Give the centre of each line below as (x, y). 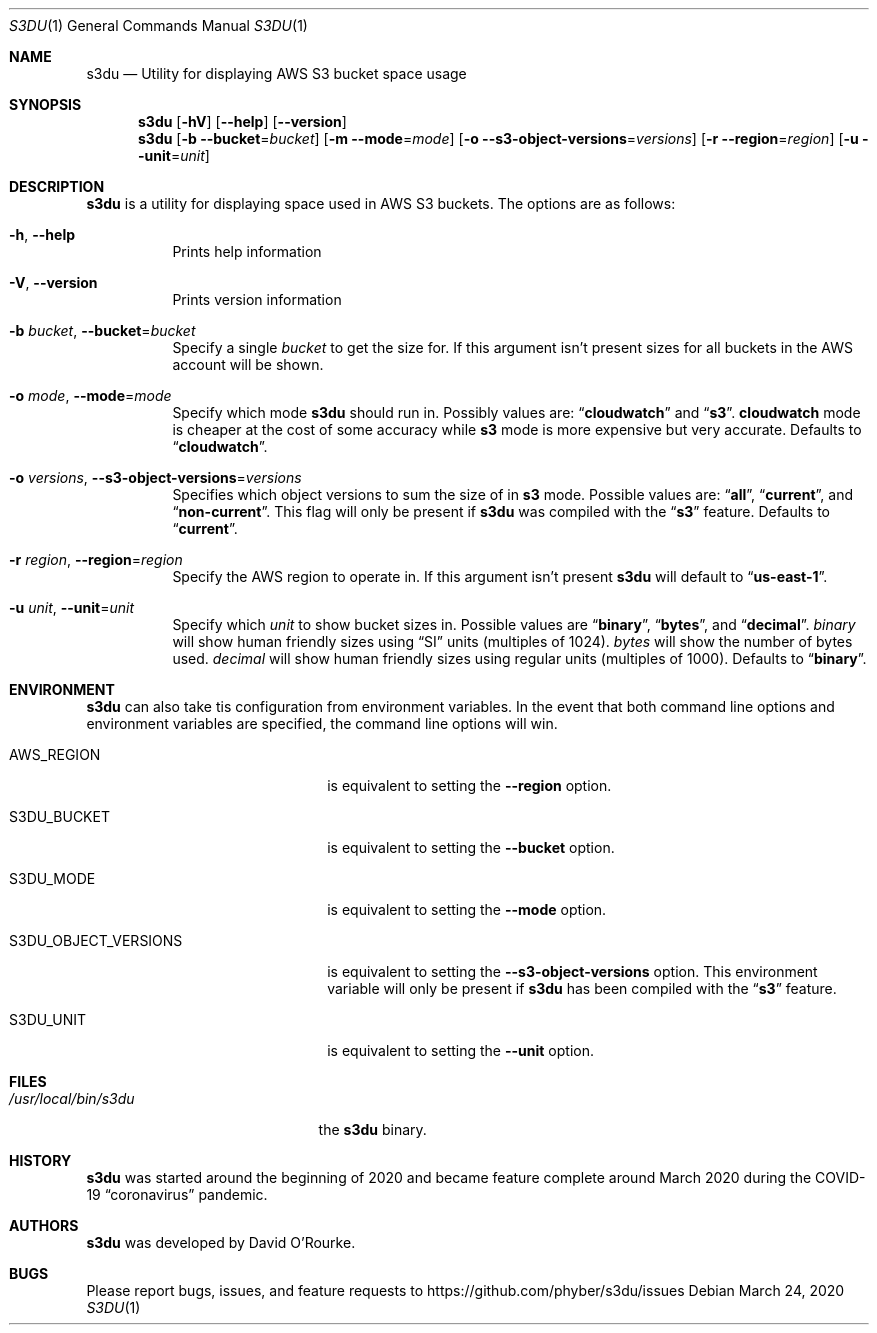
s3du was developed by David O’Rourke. (221, 1242)
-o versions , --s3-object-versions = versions (155, 477)
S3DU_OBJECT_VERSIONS (96, 940)
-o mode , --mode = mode (90, 395)
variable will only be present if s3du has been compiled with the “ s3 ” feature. (582, 988)
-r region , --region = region (96, 559)
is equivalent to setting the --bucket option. (471, 847)
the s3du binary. (372, 1129)
